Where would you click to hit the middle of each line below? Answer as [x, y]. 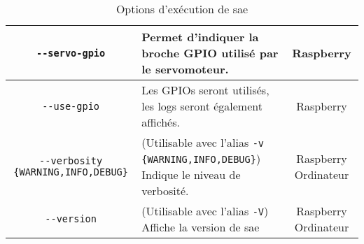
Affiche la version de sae [201, 227]
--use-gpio [71, 106]
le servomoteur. [185, 69]
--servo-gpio [71, 53]
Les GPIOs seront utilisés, [205, 90]
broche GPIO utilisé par [210, 53]
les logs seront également [202, 106]
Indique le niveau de [191, 174]
